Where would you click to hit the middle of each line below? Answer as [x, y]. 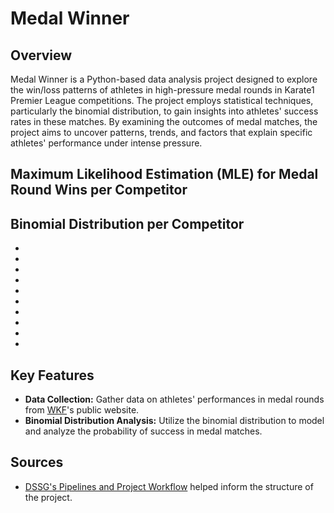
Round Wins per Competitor [99, 190]
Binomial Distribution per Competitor [127, 223]
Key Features [52, 375]
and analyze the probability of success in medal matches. [143, 431]
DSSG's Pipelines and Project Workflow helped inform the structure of [169, 486]
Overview [41, 55]
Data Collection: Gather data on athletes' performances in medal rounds [174, 399]
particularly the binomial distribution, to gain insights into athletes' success [164, 111]
